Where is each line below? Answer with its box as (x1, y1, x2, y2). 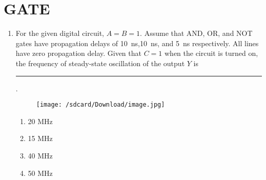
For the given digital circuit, (15, 28, 104, 38)
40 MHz (28, 150, 53, 161)
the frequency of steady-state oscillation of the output (15, 57, 185, 68)
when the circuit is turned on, (164, 48, 258, 58)
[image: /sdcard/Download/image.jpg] (36, 101, 165, 109)
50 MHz (28, 167, 53, 178)
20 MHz (28, 115, 53, 126)
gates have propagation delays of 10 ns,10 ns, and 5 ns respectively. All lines (15, 37, 259, 48)
